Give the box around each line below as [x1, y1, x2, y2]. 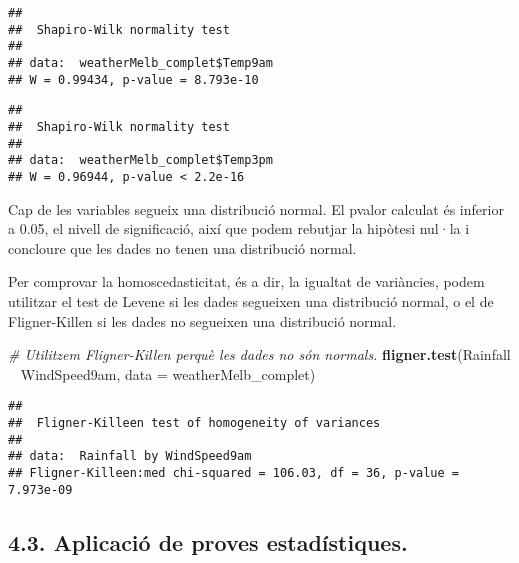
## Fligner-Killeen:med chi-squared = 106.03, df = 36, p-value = [8, 465, 460, 480]
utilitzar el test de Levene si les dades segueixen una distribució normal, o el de [8, 290, 494, 311]
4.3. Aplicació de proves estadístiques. [8, 526, 408, 557]
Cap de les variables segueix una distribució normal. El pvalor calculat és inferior [8, 198, 504, 219]
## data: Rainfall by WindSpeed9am [8, 449, 252, 464]
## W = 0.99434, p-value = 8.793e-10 [8, 72, 259, 87]
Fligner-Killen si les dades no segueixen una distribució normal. [8, 310, 397, 331]
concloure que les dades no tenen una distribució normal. [8, 237, 357, 258]
